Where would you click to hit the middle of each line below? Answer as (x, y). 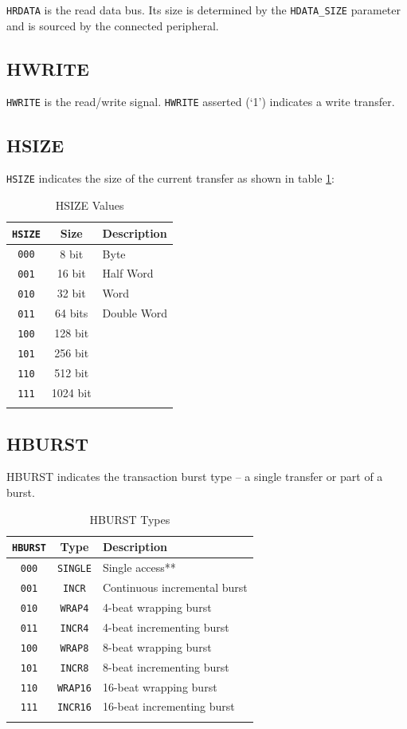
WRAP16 (74, 688)
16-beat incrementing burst (168, 706)
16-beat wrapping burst (160, 686)
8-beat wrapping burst (157, 646)
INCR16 (74, 708)
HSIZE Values (90, 205)
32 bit (71, 293)
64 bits (72, 313)
